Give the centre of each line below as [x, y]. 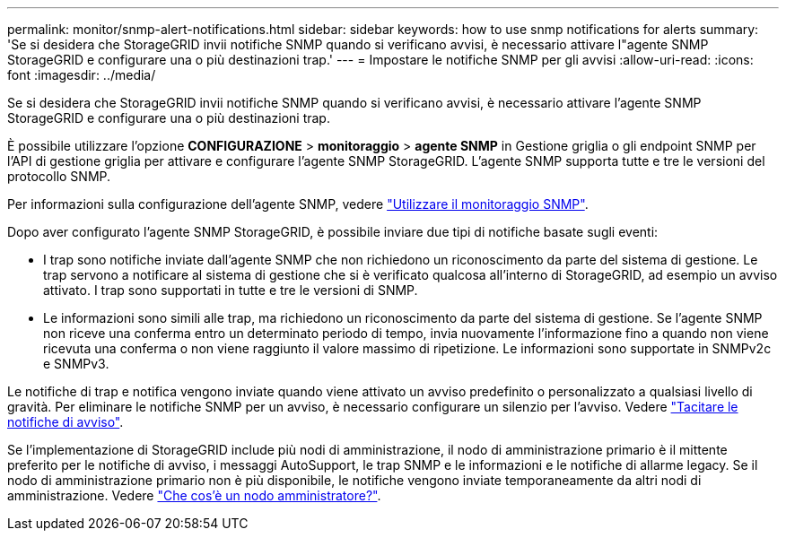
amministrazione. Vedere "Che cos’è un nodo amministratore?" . [194, 495]
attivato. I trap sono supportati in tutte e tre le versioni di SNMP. [231, 290]
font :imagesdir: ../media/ [82, 75]
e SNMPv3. [76, 364]
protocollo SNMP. [59, 176]
